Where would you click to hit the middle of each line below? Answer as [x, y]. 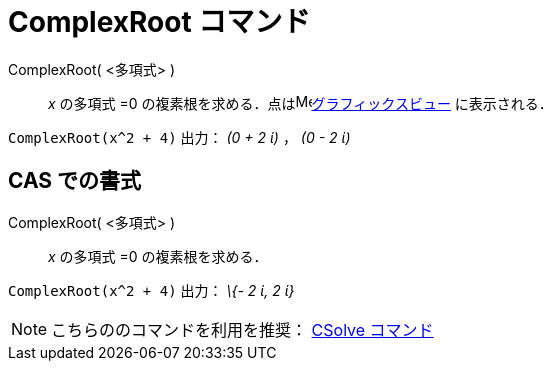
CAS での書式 [75, 181]
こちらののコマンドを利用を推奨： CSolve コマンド [242, 329]
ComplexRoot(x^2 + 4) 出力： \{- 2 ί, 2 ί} [151, 290]
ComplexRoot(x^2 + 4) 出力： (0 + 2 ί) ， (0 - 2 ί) [179, 137]
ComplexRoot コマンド [159, 22]
